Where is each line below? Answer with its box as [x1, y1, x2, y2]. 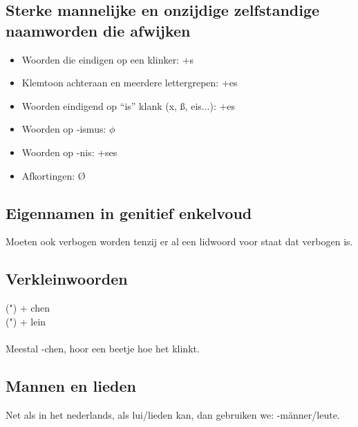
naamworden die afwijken [6, 19, 191, 41]
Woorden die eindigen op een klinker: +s [21, 52, 194, 66]
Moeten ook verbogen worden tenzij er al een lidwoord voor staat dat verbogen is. [6, 234, 353, 249]
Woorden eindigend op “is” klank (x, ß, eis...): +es [21, 98, 236, 113]
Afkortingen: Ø [21, 168, 86, 182]
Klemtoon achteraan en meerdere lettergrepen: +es [21, 75, 238, 90]
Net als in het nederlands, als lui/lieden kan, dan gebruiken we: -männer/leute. [6, 407, 340, 421]
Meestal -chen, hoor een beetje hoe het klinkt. [6, 341, 200, 355]
